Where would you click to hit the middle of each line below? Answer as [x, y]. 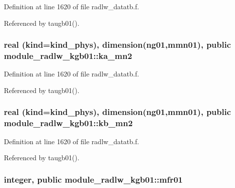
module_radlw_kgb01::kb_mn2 [69, 123]
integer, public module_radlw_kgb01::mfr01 [93, 179]
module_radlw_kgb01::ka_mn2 [68, 56]
